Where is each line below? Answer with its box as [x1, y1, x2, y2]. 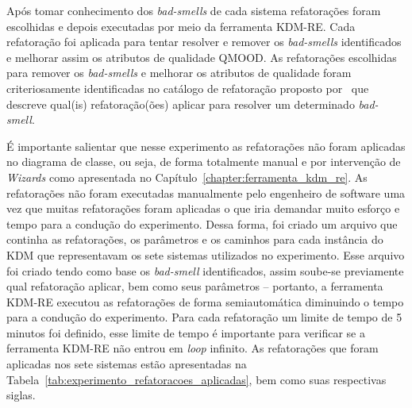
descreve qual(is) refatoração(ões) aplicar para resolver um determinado [6, 95, 355, 112]
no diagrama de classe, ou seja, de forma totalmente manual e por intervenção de [6, 153, 401, 170]
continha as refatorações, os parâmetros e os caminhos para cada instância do [6, 231, 383, 248]
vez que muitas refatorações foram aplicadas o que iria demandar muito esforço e [6, 200, 400, 217]
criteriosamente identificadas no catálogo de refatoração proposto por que [6, 79, 369, 96]
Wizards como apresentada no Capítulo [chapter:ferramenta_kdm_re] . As [6, 168, 368, 185]
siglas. [6, 387, 36, 403]
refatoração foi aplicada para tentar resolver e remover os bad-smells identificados [6, 33, 402, 50]
